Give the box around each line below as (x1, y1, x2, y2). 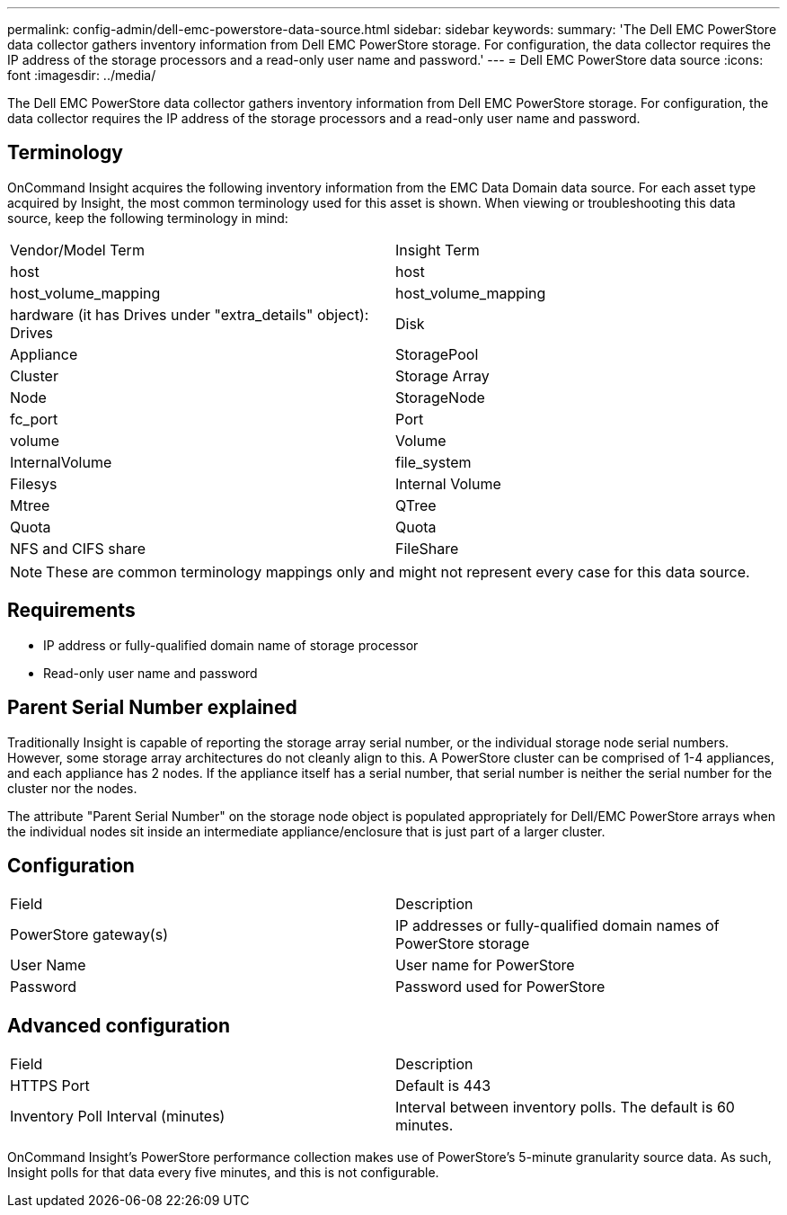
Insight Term (395, 240, 480, 259)
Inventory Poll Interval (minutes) (10, 1107, 225, 1126)
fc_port (10, 409, 58, 428)
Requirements (7, 599, 136, 622)
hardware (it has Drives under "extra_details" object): (10, 305, 369, 324)
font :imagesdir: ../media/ (7, 67, 156, 83)
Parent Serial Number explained (7, 696, 297, 719)
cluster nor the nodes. (7, 780, 137, 796)
